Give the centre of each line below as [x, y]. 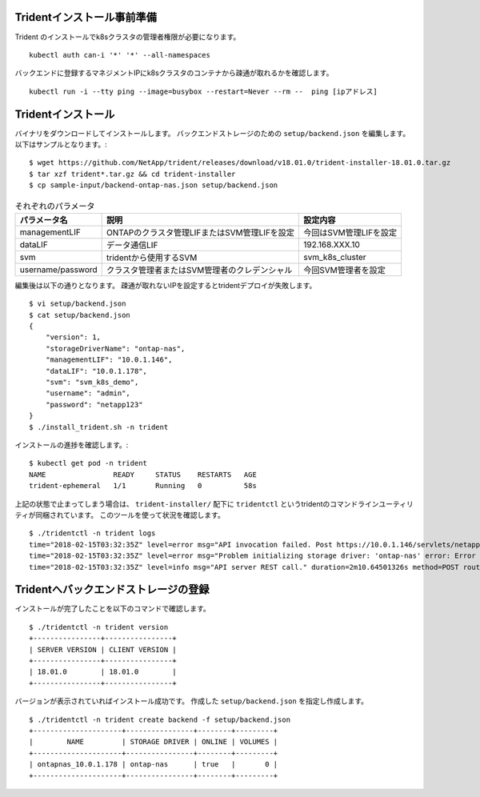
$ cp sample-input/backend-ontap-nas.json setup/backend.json [154, 185]
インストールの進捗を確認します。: [72, 445]
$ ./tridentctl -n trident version [99, 627]
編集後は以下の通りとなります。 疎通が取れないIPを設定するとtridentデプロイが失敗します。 [166, 285]
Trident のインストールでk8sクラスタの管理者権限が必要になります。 [128, 37]
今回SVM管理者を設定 [344, 270]
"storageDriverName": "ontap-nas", [115, 348]
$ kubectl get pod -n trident [88, 463]
